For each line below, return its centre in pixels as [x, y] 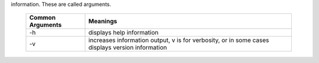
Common [43, 17]
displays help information [123, 33]
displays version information [128, 48]
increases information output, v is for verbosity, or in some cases [179, 40]
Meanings [103, 22]
